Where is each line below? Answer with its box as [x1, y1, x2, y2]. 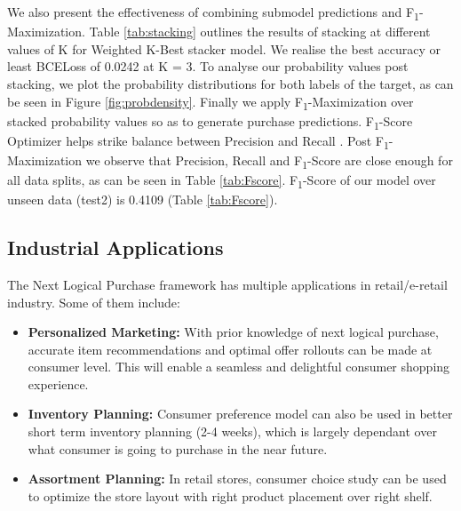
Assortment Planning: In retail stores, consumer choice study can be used [28, 469, 447, 488]
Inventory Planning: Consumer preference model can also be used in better [28, 404, 453, 423]
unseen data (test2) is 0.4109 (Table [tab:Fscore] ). [7, 190, 278, 209]
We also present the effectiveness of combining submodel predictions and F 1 [7, 3, 419, 23]
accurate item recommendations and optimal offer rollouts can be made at [28, 339, 433, 358]
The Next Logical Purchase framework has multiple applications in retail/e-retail [7, 275, 448, 293]
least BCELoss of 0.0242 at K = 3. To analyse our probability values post [7, 57, 409, 76]
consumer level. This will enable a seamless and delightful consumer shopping [28, 357, 450, 376]
